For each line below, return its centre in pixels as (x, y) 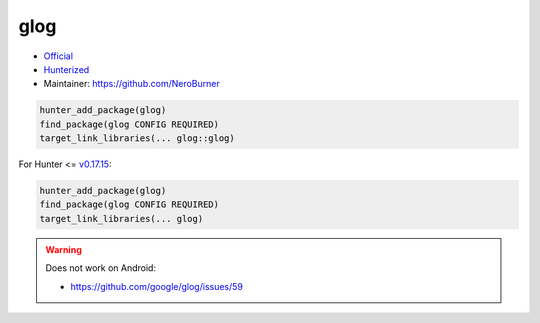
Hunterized (66, 69)
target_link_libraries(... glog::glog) (137, 138)
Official (58, 56)
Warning (63, 249)
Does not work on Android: (101, 268)
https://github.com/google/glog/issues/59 (157, 286)
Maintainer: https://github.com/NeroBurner (131, 84)
